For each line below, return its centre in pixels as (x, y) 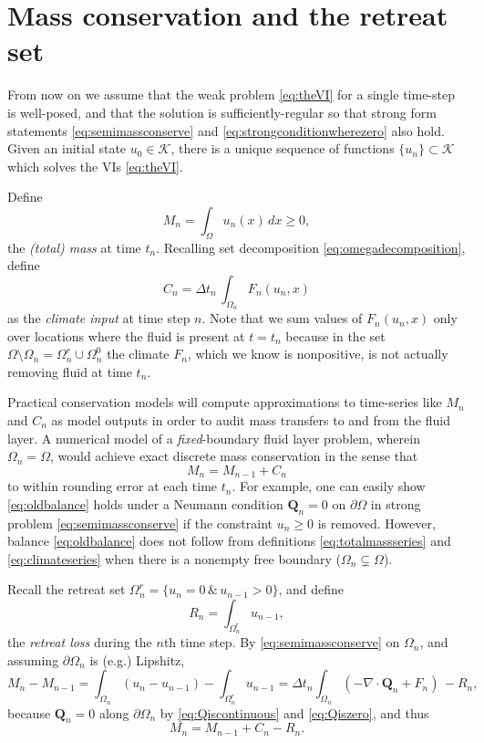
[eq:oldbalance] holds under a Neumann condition (145, 503)
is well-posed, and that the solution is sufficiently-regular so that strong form (222, 112)
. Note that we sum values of (282, 318)
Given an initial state (67, 148)
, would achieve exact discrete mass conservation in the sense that (234, 456)
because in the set (335, 335)
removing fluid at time (70, 371)
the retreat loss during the (80, 642)
